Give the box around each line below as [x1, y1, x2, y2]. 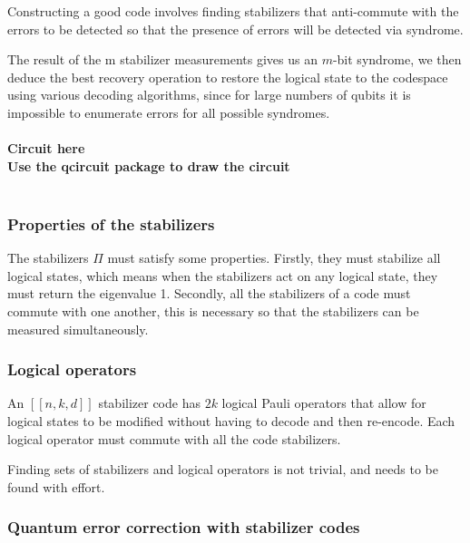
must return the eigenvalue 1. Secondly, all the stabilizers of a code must [7, 284, 411, 303]
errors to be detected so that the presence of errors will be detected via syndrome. [7, 19, 464, 38]
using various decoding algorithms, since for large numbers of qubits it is [7, 85, 411, 104]
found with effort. [7, 477, 105, 496]
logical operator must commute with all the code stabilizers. [7, 429, 341, 448]
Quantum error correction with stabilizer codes [7, 516, 360, 538]
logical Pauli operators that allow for [221, 393, 426, 412]
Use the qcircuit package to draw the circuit [7, 156, 290, 175]
